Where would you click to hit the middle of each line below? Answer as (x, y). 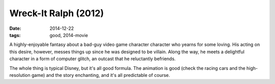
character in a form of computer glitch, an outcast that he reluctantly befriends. (92, 59)
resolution (20, 75)
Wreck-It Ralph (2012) (57, 13)
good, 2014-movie (69, 35)
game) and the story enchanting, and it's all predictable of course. (101, 75)
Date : (15, 28)
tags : (15, 35)
